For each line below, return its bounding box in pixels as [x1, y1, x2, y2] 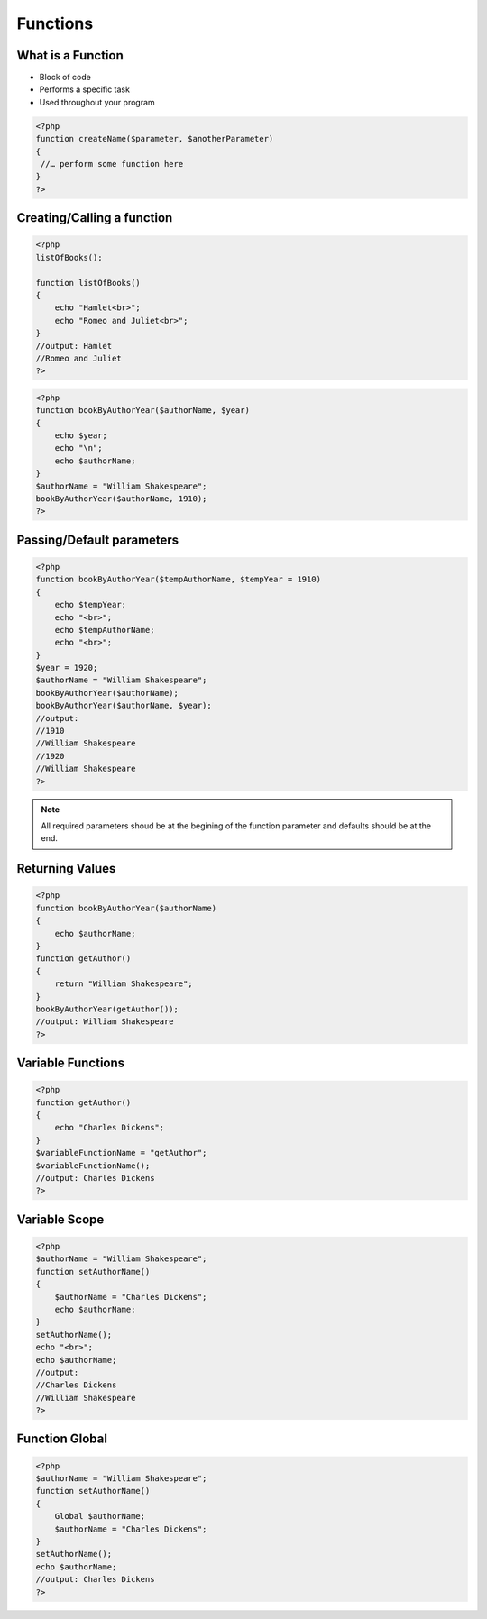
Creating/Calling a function [16, 210, 173, 225]
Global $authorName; [54, 1511, 146, 1522]
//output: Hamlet [35, 341, 113, 351]
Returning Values [16, 861, 116, 876]
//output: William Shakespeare [35, 1017, 175, 1027]
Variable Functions [16, 1056, 125, 1071]
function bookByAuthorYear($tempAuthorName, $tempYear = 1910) [35, 574, 322, 585]
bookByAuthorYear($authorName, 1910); [35, 493, 207, 504]
